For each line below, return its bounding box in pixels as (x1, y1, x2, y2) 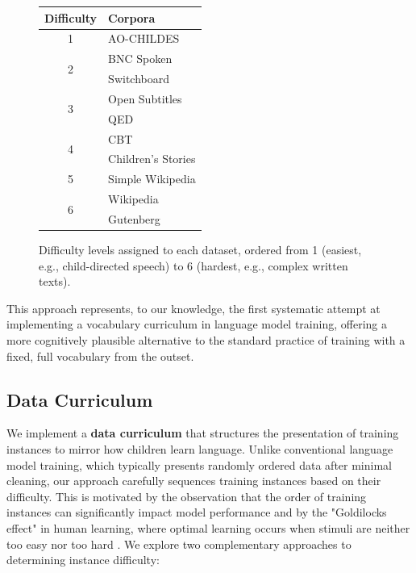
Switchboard (108, 70, 170, 87)
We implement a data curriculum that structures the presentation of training (6, 425, 399, 441)
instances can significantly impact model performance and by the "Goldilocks (6, 504, 387, 521)
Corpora (108, 9, 156, 26)
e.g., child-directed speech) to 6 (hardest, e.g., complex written (39, 257, 348, 274)
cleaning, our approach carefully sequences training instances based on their (6, 472, 381, 489)
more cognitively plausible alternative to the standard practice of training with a (6, 332, 406, 348)
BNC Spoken (108, 50, 173, 67)
